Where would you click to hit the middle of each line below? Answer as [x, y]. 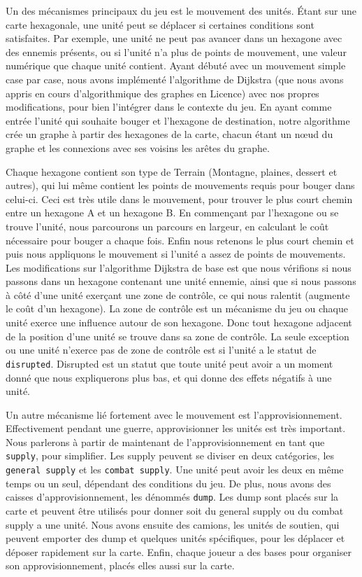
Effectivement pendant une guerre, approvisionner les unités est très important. [176, 428]
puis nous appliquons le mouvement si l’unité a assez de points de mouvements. [176, 254]
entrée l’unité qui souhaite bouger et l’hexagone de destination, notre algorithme [178, 120]
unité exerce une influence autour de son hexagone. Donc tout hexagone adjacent [179, 322]
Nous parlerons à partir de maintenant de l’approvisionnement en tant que [165, 442]
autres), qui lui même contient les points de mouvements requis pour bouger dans [180, 185]
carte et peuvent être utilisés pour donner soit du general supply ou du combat [175, 511]
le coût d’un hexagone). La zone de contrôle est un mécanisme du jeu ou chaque [177, 308]
